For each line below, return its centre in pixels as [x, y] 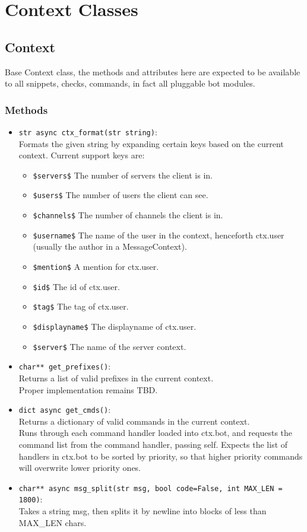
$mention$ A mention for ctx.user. [96, 267]
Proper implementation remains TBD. [88, 389]
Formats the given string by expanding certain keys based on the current [151, 143]
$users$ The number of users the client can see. [121, 195]
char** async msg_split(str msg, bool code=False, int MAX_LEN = [151, 488]
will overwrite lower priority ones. [80, 468]
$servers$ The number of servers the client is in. [123, 175]
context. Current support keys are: [82, 155]
